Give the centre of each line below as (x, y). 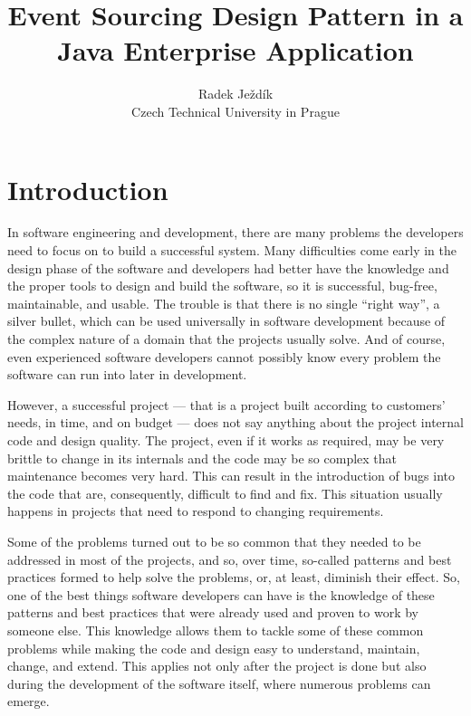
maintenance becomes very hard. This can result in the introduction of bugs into (231, 476)
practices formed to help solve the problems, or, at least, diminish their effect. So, (234, 577)
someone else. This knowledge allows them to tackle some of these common (216, 630)
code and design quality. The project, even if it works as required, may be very (226, 439)
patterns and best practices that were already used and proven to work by (213, 612)
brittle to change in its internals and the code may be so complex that (202, 458)
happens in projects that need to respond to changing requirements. (196, 511)
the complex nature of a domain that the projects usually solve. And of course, (226, 339)
